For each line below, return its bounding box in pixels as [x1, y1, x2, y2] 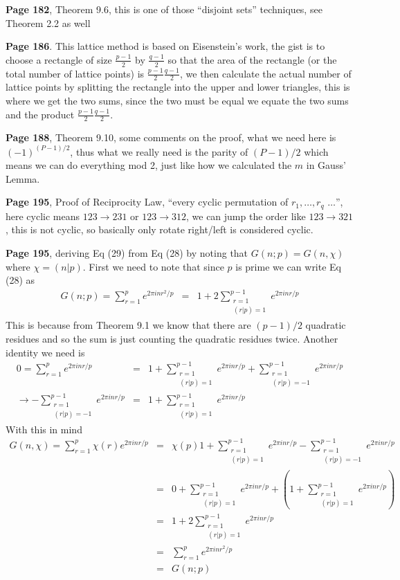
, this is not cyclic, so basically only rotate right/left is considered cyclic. [6, 222, 313, 237]
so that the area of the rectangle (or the [167, 52, 337, 66]
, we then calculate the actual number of [180, 66, 352, 80]
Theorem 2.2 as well [6, 15, 91, 30]
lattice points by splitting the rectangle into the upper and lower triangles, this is [6, 80, 350, 94]
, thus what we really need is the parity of [70, 144, 248, 158]
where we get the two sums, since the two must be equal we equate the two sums [6, 93, 349, 108]
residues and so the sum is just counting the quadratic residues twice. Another [6, 332, 338, 346]
